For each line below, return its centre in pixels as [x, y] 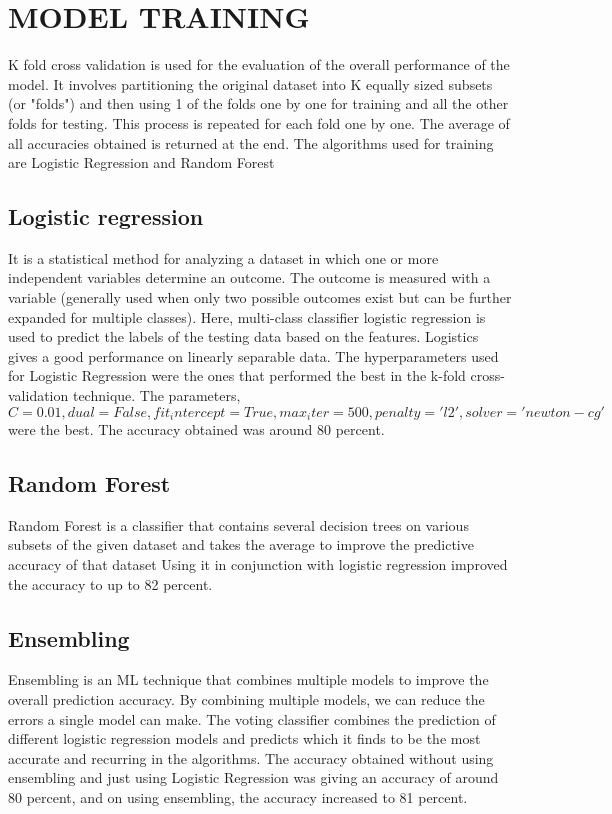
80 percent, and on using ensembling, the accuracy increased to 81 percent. [238, 797]
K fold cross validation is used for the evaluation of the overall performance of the [259, 64]
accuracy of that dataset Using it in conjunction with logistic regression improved [258, 564]
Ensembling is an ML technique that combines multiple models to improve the [248, 679]
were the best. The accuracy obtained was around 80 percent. [196, 429]
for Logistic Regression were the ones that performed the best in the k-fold [237, 375]
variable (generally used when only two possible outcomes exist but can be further [260, 297]
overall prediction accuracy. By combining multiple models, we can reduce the [246, 699]
